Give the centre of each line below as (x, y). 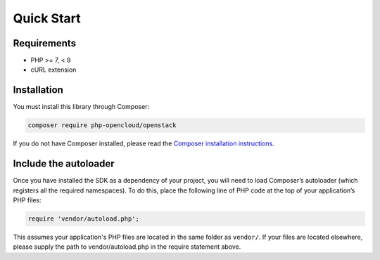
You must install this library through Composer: (81, 107)
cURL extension (53, 70)
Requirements (45, 43)
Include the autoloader (64, 164)
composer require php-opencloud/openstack (102, 125)
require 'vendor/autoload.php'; (84, 219)
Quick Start (47, 18)
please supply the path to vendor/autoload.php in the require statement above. (127, 247)
